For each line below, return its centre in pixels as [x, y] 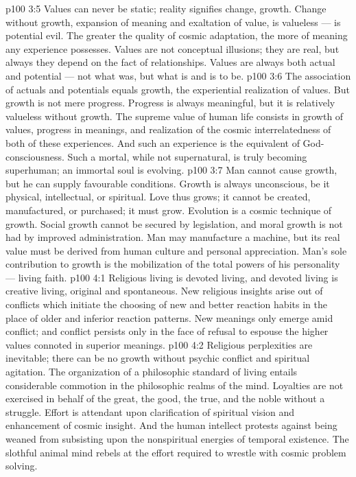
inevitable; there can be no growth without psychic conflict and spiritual [158, 358]
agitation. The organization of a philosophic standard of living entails [152, 372]
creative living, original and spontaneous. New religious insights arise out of [164, 291]
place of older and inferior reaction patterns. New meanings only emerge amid [169, 317]
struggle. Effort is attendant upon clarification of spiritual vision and [150, 411]
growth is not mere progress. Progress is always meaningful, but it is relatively [170, 103]
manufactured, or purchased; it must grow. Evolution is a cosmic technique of [169, 210]
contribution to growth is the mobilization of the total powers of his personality [173, 264]
